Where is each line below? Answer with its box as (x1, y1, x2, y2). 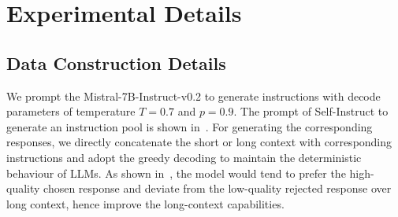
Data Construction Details (6, 50, 226, 75)
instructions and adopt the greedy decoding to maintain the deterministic (6, 149, 362, 165)
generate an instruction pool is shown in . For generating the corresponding (6, 118, 373, 134)
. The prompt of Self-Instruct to (233, 103, 389, 120)
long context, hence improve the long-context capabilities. (6, 195, 285, 211)
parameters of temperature (6, 103, 136, 120)
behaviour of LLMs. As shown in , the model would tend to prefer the (6, 164, 346, 181)
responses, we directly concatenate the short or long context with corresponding (6, 134, 392, 150)
